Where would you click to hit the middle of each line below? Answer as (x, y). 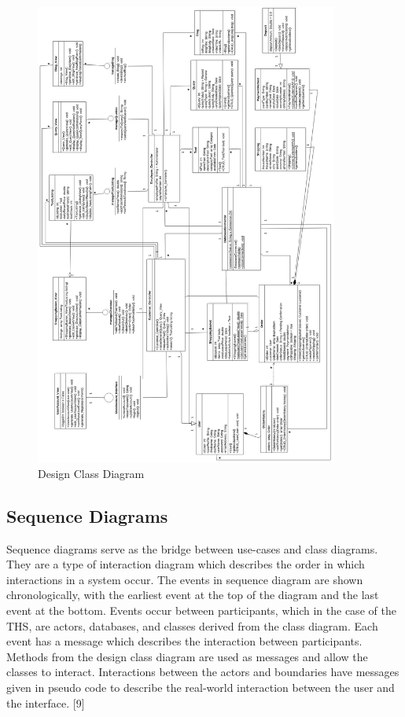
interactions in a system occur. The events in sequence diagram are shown (185, 579)
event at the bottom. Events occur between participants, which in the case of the (201, 610)
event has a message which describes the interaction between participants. (184, 641)
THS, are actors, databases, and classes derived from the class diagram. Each (192, 625)
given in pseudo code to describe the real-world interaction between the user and (201, 687)
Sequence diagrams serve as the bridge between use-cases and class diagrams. (192, 548)
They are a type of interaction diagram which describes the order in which (186, 564)
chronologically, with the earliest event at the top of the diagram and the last (193, 595)
